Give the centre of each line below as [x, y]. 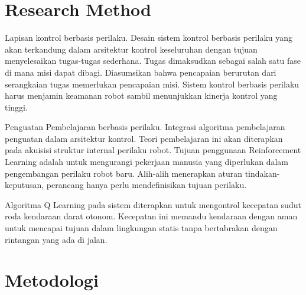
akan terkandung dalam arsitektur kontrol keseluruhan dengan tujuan [131, 49]
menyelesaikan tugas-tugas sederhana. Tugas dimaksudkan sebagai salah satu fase [153, 61]
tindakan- [262, 173]
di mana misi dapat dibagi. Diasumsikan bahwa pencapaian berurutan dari [141, 72]
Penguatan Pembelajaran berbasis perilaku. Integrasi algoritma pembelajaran [145, 127]
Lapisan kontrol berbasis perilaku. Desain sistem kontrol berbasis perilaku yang [149, 38]
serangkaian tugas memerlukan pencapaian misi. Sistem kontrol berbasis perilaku [152, 84]
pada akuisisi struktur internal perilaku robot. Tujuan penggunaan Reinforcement [153, 150]
